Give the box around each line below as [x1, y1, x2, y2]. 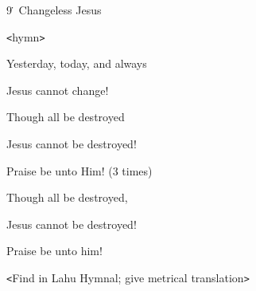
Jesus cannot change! [6, 81, 109, 98]
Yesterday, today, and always [6, 55, 147, 72]
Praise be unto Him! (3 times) [6, 162, 153, 179]
